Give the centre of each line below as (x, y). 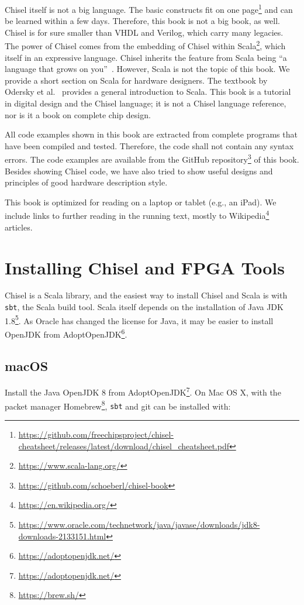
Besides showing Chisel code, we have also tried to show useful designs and (139, 171)
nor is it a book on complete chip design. (78, 114)
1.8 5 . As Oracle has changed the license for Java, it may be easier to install (139, 319)
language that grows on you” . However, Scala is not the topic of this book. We (147, 69)
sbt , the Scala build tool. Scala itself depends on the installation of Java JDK (144, 307)
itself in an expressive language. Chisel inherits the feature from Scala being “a (146, 57)
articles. (19, 227)
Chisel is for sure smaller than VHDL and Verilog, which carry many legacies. (144, 32)
